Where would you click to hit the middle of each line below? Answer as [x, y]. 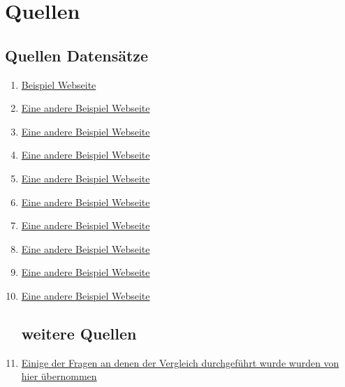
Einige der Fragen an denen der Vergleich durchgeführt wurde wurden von [180, 362]
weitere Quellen [79, 333]
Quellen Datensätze [77, 55]
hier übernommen [59, 376]
